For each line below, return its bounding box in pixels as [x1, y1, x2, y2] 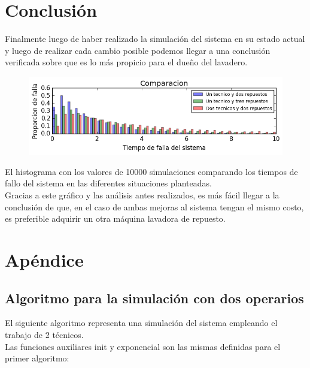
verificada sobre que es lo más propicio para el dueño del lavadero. [5, 56, 248, 68]
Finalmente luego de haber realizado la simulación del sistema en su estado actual [5, 32, 305, 45]
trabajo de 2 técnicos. [5, 328, 84, 340]
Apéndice [5, 247, 84, 272]
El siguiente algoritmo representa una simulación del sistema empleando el [5, 316, 278, 329]
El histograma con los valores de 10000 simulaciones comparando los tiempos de [5, 165, 298, 177]
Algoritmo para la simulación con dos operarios [5, 288, 304, 307]
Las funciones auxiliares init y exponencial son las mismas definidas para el [5, 340, 281, 352]
